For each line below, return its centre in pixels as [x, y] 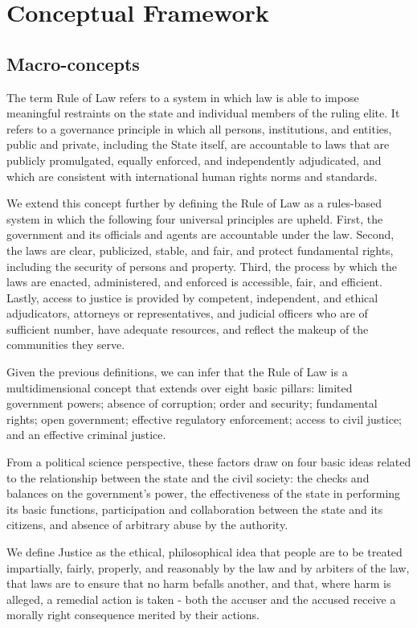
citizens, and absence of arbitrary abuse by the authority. [147, 525]
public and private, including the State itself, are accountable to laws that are [198, 144]
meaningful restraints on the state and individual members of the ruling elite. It [203, 113]
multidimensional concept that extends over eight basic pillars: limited [180, 387]
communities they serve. [66, 345]
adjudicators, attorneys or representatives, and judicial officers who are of [187, 313]
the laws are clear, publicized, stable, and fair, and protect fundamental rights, [200, 250]
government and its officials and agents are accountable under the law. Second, [200, 234]
